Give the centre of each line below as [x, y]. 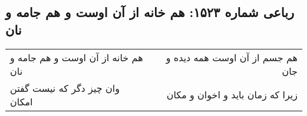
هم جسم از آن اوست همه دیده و [232, 57]
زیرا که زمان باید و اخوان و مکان [232, 95]
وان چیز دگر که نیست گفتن [65, 88]
